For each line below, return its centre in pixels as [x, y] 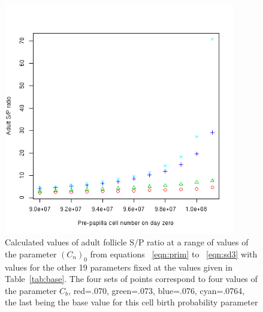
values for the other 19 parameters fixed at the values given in [119, 267]
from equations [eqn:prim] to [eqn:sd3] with [174, 253]
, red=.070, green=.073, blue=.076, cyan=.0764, [157, 290]
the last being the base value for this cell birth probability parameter [131, 302]
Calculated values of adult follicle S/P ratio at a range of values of [127, 242]
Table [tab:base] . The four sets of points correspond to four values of [131, 279]
